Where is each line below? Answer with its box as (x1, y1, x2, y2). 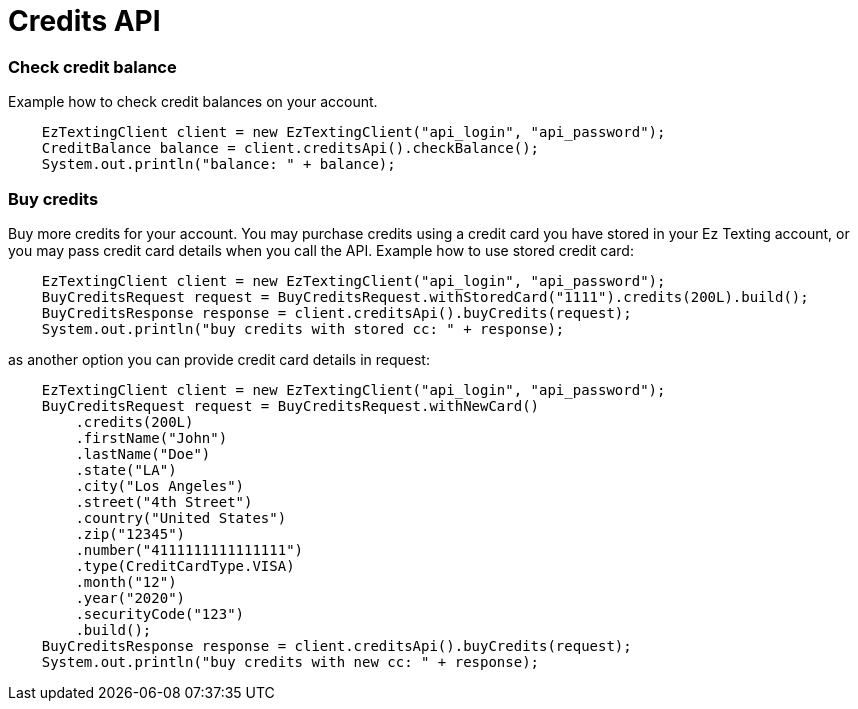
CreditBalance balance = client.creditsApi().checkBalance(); (41, 140, 540, 157)
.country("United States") (75, 509, 287, 526)
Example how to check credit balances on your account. (8, 93, 378, 111)
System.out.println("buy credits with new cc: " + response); (41, 653, 540, 670)
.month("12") (75, 573, 177, 590)
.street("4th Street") (75, 493, 253, 510)
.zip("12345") (75, 525, 186, 542)
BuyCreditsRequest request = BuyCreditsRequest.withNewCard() (41, 397, 540, 414)
